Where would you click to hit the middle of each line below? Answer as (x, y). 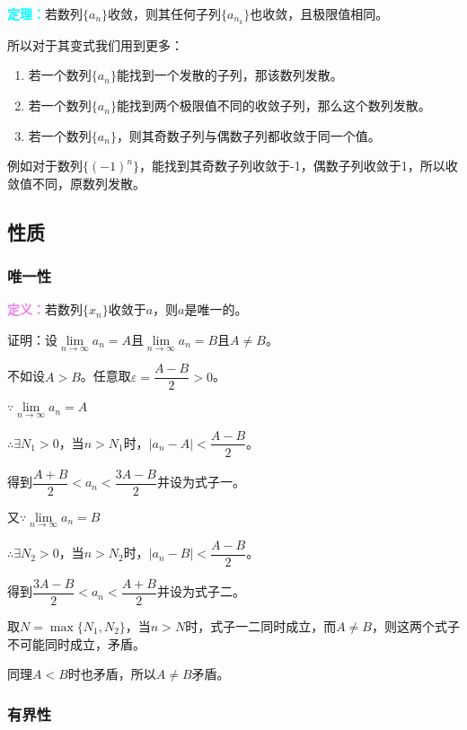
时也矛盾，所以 (112, 674)
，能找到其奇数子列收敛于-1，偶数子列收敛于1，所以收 (299, 166)
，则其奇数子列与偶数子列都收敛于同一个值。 (248, 135)
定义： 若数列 (45, 309)
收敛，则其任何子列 (165, 13)
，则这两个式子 (415, 625)
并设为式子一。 (201, 482)
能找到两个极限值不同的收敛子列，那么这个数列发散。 (273, 106)
